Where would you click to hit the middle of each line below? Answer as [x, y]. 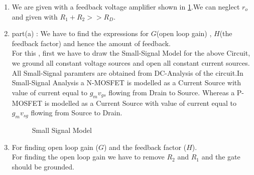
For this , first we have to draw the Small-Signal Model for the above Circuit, [131, 53]
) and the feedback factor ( [145, 147]
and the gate [221, 157]
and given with [35, 16]
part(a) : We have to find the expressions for [80, 33]
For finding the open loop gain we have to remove [88, 157]
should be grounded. [43, 166]
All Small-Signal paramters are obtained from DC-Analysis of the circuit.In [128, 72]
